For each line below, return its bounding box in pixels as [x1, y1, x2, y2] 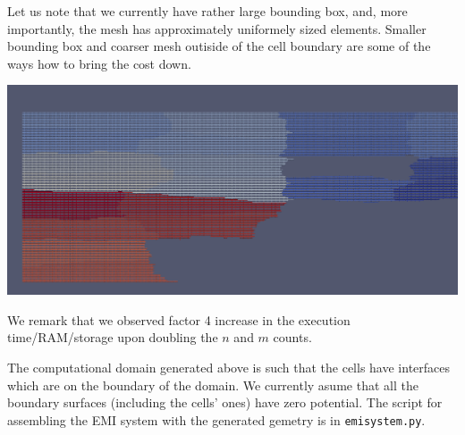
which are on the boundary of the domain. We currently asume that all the [7, 375, 418, 394]
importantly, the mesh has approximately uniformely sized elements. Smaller [7, 19, 427, 38]
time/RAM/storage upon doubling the [7, 328, 218, 347]
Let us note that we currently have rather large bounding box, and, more [7, 2, 408, 20]
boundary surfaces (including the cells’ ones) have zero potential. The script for [7, 393, 443, 412]
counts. [273, 328, 312, 347]
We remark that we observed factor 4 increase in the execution [7, 310, 351, 329]
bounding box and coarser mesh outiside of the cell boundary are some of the [7, 37, 431, 55]
